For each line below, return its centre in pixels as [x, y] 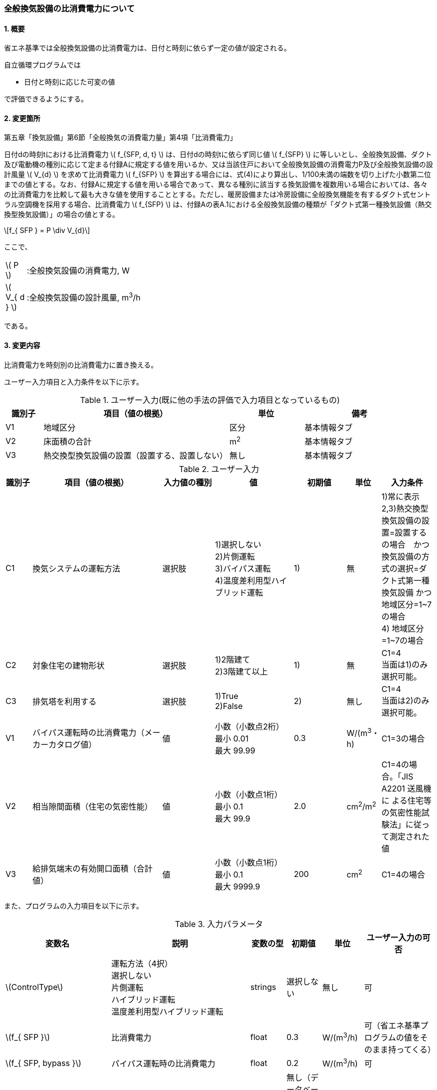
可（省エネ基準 [392, 1025]
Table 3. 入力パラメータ [219, 924]
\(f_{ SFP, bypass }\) [43, 1063]
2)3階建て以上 [241, 671]
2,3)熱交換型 [405, 508]
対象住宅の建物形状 [68, 665]
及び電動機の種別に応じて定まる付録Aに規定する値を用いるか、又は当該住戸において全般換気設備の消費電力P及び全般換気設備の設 [218, 164]
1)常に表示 [400, 496]
